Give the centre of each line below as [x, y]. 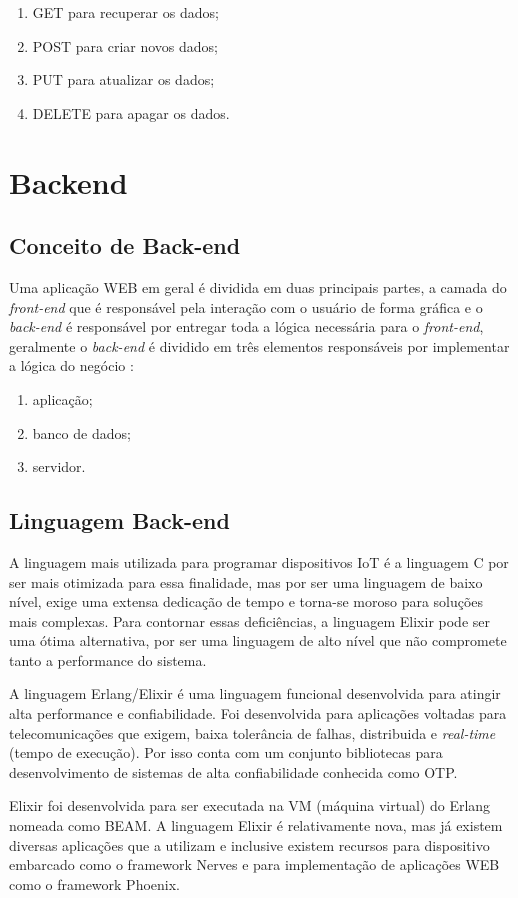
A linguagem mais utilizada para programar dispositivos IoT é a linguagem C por [259, 561]
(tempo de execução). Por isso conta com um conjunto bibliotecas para [226, 752]
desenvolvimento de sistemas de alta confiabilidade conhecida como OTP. [233, 771]
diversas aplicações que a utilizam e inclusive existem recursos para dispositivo [249, 844]
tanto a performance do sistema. [108, 659]
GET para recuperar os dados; [125, 12]
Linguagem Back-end [119, 520]
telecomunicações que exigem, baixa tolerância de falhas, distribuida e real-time [252, 732]
